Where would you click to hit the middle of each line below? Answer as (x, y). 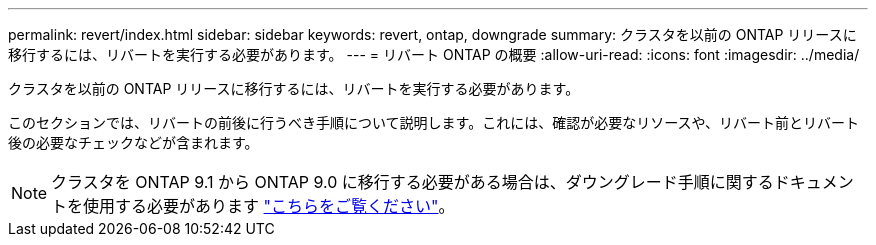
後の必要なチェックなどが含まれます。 (133, 142)
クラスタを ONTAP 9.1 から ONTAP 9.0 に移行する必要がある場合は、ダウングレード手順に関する (412, 182)
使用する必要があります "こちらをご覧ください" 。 (269, 206)
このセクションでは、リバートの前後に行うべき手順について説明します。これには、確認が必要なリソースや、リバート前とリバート (434, 122)
